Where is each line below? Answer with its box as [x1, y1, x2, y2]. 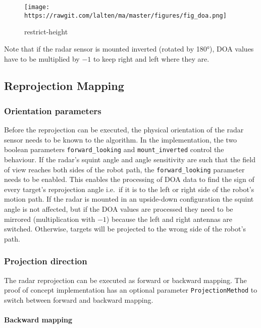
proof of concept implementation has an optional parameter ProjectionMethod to [4, 285, 257, 295]
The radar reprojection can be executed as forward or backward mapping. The [4, 274, 247, 285]
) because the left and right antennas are [106, 213, 232, 224]
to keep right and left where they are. [93, 53, 210, 64]
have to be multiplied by [4, 53, 80, 64]
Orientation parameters [4, 104, 101, 117]
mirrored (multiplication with [4, 213, 95, 224]
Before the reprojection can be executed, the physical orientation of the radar [4, 124, 244, 135]
